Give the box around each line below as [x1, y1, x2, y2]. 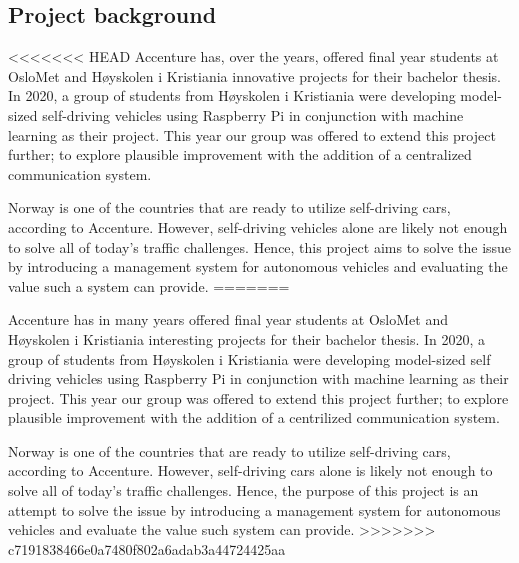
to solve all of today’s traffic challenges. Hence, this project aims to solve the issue [8, 236, 512, 257]
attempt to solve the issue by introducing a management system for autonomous [8, 499, 501, 520]
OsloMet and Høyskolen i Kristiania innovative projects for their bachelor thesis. [8, 65, 502, 86]
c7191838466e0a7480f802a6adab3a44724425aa [8, 538, 286, 559]
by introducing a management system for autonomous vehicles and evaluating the [8, 256, 508, 277]
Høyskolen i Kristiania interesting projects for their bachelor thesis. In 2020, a [8, 328, 486, 349]
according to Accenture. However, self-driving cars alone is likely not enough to [8, 460, 493, 481]
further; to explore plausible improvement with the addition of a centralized [8, 144, 472, 165]
